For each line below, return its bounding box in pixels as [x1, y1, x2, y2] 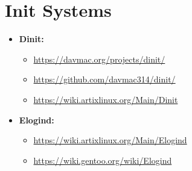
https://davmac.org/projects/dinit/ [33, 52, 165, 65]
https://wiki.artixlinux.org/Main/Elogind [33, 134, 187, 146]
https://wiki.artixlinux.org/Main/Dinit [33, 93, 178, 105]
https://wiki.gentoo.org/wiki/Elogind [33, 154, 172, 166]
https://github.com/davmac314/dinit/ [33, 73, 176, 85]
